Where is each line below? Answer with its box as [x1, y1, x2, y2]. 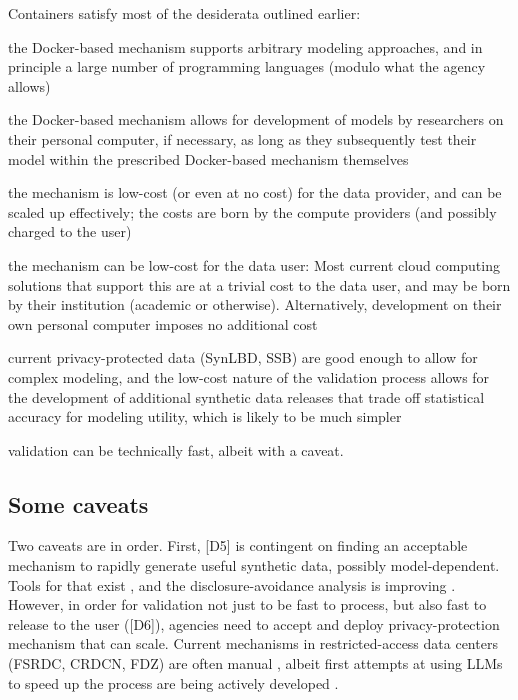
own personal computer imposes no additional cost [8, 313, 318, 334]
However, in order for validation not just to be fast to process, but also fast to [8, 594, 487, 615]
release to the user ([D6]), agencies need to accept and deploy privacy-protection [8, 613, 500, 634]
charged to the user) [8, 221, 132, 242]
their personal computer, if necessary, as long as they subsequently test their [8, 128, 477, 149]
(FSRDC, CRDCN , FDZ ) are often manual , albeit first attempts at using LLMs [8, 653, 503, 674]
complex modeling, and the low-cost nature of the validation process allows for [8, 366, 490, 387]
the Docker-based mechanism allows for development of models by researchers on [8, 109, 504, 130]
